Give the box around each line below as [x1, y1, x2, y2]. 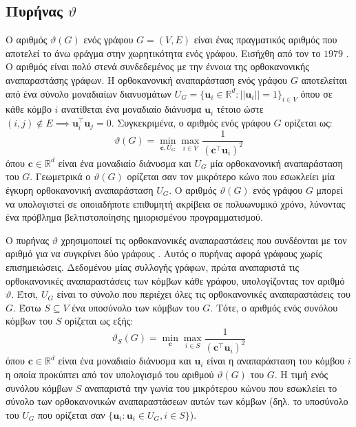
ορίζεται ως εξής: [65, 314, 134, 328]
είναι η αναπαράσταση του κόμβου [207, 353, 345, 368]
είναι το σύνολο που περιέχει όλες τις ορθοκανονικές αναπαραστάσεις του [56, 287, 350, 301]
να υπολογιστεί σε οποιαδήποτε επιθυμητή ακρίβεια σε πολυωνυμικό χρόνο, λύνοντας [6, 196, 346, 210]
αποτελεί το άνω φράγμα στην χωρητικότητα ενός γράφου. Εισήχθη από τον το [6, 45, 321, 60]
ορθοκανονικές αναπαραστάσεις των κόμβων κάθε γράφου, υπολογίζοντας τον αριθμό [6, 273, 345, 287]
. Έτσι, [11, 287, 39, 301]
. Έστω [13, 300, 41, 314]
